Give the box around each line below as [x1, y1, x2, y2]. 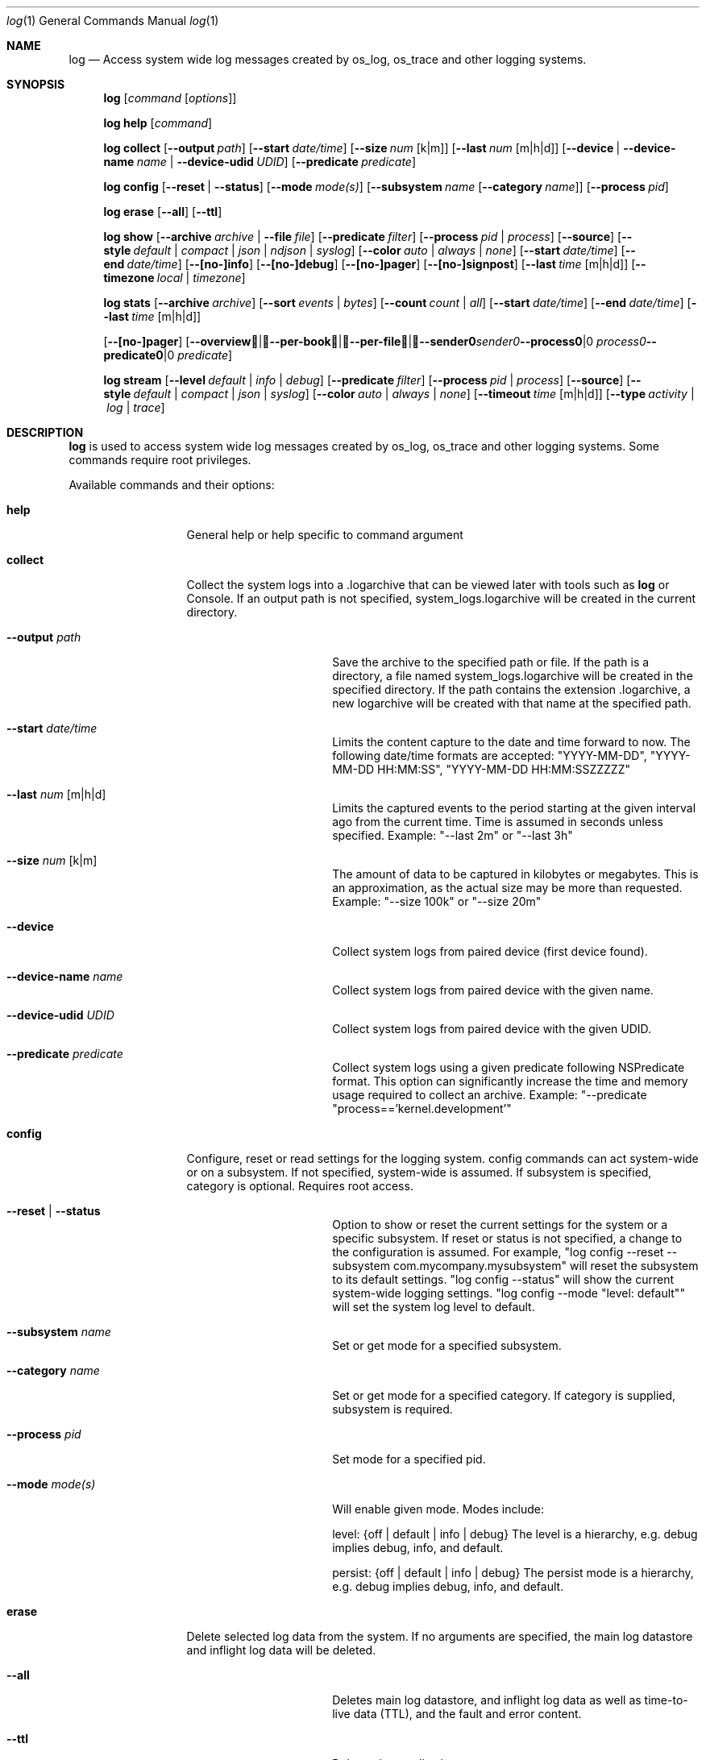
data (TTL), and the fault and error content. [353, 1707, 582, 1721]
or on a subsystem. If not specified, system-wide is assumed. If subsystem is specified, [186, 1165, 652, 1179]
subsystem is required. [332, 1402, 453, 1416]
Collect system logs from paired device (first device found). [332, 944, 648, 958]
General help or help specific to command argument [186, 528, 463, 542]
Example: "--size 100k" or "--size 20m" [332, 895, 542, 908]
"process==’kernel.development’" [332, 1102, 512, 1115]
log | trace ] [106, 401, 165, 414]
